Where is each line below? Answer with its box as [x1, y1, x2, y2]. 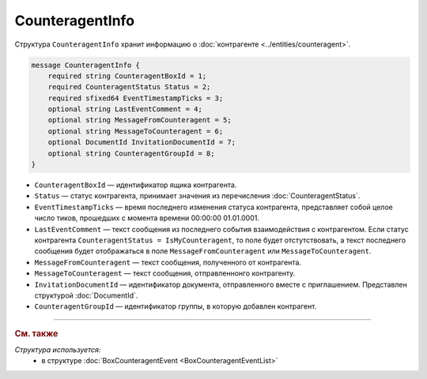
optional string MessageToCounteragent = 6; [47, 126, 224, 136]
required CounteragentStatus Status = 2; [47, 83, 211, 92]
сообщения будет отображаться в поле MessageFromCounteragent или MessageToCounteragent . [34, 246, 372, 256]
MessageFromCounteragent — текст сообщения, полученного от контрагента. [34, 257, 302, 267]
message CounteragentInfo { [31, 60, 140, 69]
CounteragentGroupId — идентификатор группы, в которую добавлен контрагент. [34, 302, 317, 311]
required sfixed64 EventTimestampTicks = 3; [47, 93, 224, 103]
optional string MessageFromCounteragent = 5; [47, 115, 232, 125]
